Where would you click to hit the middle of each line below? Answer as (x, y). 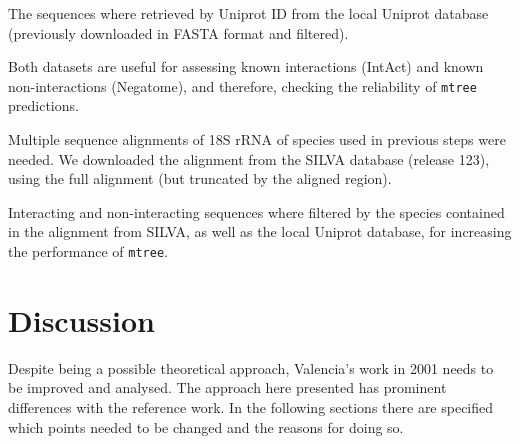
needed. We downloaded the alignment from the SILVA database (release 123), (249, 158)
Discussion (81, 319)
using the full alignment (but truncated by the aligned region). (200, 178)
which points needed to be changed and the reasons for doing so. (206, 426)
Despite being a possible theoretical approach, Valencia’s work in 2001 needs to (251, 367)
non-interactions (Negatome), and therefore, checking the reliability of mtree (242, 85)
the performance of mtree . (88, 251)
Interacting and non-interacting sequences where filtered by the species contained (256, 211)
